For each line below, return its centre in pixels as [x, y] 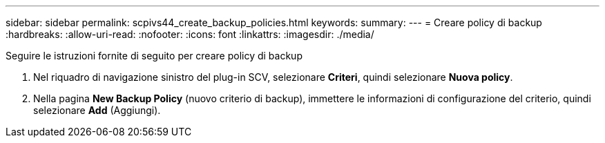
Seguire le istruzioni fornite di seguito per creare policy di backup [154, 56]
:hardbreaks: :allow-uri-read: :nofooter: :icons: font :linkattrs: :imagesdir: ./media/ [190, 34]
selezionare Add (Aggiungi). [97, 110]
